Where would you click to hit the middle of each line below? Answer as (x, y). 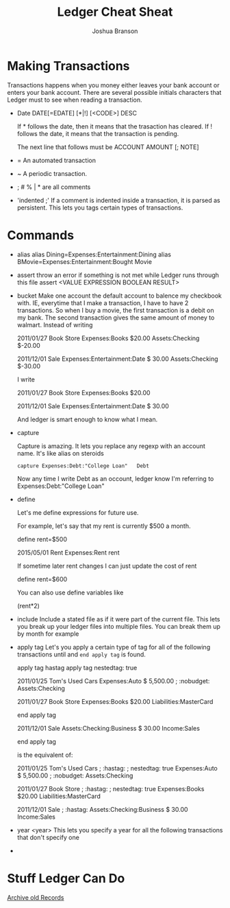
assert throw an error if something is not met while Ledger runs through (118, 275)
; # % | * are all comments (54, 187)
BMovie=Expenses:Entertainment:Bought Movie (85, 261)
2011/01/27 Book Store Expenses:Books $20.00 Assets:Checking (108, 338)
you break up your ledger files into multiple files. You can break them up (118, 626)
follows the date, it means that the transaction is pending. (98, 133)
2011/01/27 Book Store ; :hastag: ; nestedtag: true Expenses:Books (111, 788)
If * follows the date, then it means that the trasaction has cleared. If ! (115, 126)
